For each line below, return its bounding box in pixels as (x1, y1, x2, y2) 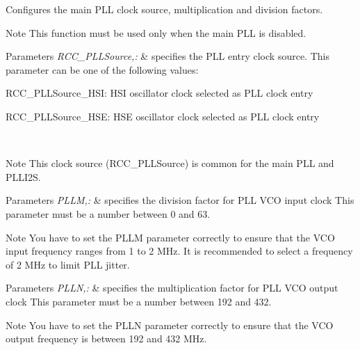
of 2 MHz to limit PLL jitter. (6, 257, 130, 271)
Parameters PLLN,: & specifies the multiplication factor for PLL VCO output (6, 280, 338, 295)
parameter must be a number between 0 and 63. (6, 206, 211, 221)
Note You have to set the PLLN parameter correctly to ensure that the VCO (6, 317, 334, 332)
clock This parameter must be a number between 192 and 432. (6, 294, 272, 308)
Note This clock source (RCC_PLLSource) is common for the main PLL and (6, 156, 334, 170)
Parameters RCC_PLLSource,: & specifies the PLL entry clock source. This (6, 49, 329, 63)
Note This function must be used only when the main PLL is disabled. (6, 25, 306, 40)
